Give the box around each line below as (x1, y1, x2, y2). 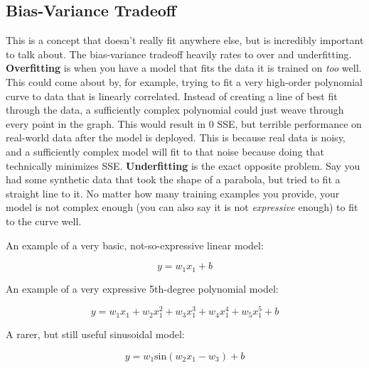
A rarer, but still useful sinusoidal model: (6, 327, 185, 342)
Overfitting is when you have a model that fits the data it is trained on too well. (6, 60, 362, 75)
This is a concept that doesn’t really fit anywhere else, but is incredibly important (6, 33, 364, 48)
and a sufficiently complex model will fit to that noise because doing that (6, 144, 324, 158)
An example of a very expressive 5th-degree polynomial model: (6, 281, 279, 296)
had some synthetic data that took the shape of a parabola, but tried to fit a (6, 172, 341, 187)
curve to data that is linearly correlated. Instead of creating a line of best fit (6, 88, 338, 103)
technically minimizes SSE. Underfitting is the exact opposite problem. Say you (6, 158, 360, 173)
